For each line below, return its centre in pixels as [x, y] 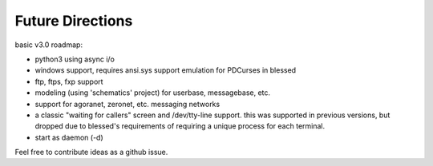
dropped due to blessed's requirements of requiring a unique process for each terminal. [180, 126]
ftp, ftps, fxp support [69, 81]
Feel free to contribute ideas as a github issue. [91, 152]
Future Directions [74, 21]
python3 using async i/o [75, 59]
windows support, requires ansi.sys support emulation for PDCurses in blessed [166, 70]
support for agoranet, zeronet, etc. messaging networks [127, 104]
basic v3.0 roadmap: [49, 45]
